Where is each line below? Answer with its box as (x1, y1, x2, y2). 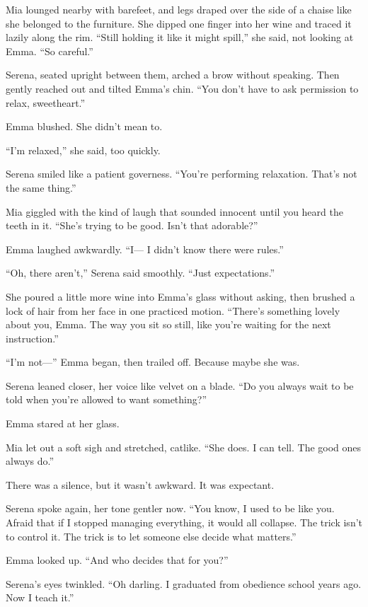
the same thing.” (6, 180, 76, 195)
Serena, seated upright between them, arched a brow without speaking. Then (6, 67, 340, 82)
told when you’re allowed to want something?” (6, 392, 207, 407)
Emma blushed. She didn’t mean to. (6, 119, 163, 134)
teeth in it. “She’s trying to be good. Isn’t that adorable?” (6, 218, 258, 233)
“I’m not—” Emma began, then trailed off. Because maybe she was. (6, 354, 300, 369)
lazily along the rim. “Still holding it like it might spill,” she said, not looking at (6, 30, 354, 45)
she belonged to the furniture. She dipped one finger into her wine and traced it (6, 16, 352, 30)
